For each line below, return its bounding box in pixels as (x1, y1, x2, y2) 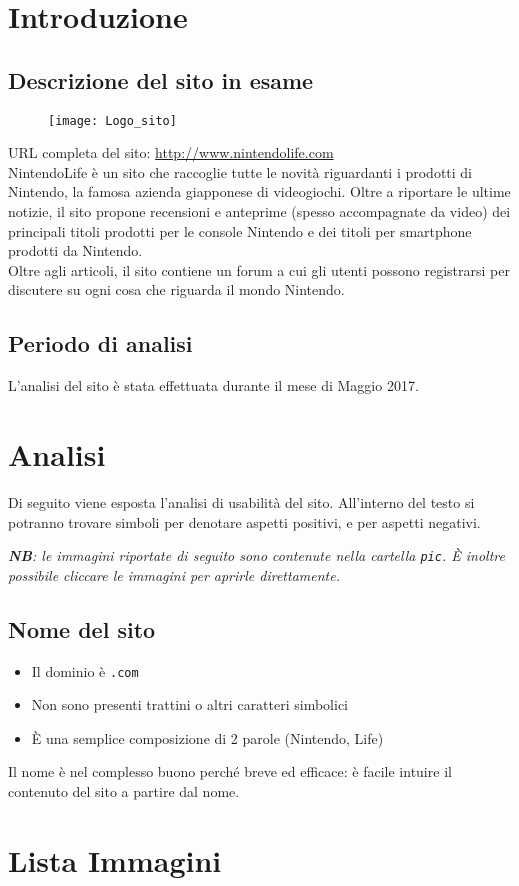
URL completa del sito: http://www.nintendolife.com (8, 142, 334, 163)
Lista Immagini (8, 839, 222, 880)
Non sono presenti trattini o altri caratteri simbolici (31, 694, 349, 715)
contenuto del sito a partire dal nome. (8, 780, 240, 801)
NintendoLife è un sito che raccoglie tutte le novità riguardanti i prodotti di (8, 161, 473, 182)
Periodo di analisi (8, 328, 193, 359)
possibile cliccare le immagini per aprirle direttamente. (8, 564, 340, 585)
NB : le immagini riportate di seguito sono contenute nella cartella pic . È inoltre (8, 545, 505, 566)
